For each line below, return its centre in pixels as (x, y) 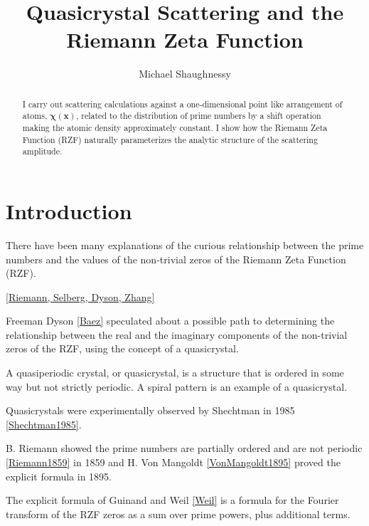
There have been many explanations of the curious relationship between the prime (185, 244)
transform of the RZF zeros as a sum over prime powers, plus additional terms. (178, 514)
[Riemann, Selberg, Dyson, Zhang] (80, 296)
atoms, (35, 116)
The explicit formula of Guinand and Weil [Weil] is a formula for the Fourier (172, 500)
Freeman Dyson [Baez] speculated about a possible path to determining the (170, 321)
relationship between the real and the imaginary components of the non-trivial (177, 334)
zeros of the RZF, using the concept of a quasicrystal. (122, 348)
